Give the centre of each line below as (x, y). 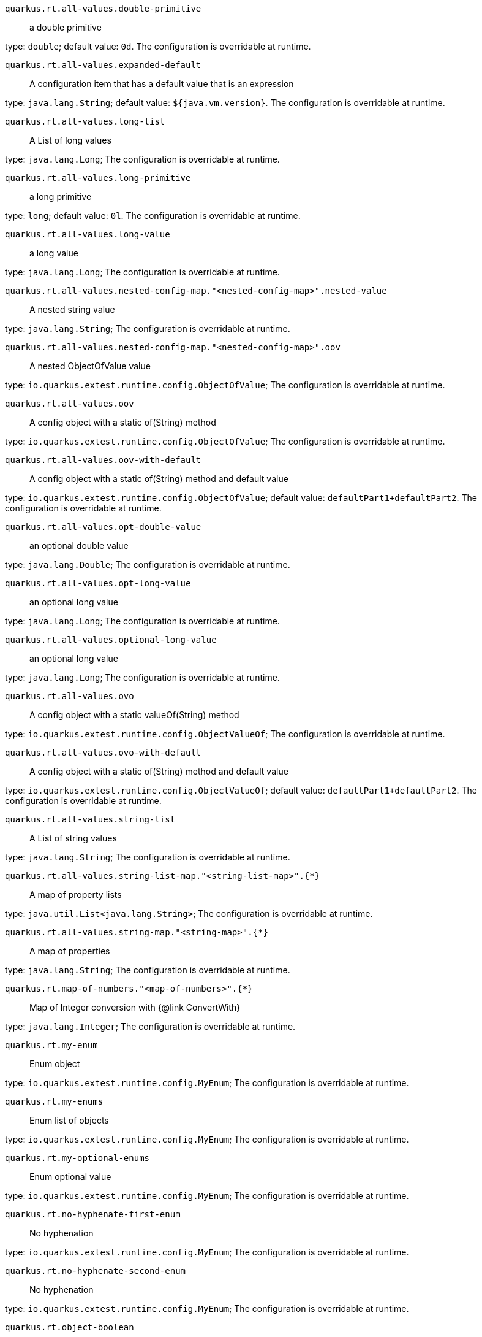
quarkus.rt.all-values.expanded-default (103, 65)
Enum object (55, 1064)
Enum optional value (70, 1177)
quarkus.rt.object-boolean (70, 1327)
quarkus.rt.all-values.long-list (85, 121)
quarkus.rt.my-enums (54, 1101)
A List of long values (70, 140)
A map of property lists (76, 895)
